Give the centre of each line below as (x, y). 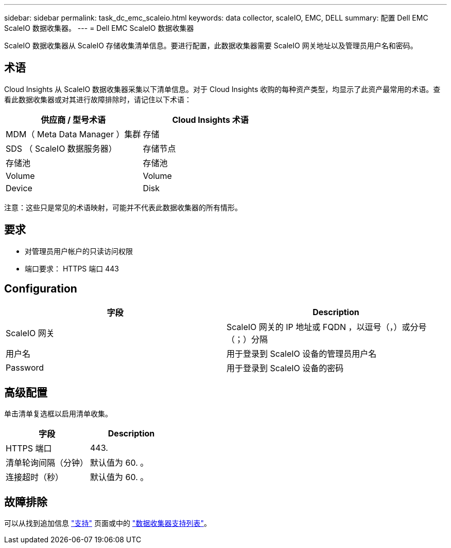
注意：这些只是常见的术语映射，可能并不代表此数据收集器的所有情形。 (123, 207)
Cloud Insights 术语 (210, 120)
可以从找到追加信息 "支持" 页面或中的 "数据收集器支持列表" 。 (108, 523)
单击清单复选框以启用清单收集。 (58, 414)
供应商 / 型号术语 (73, 120)
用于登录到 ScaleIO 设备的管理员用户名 (302, 353)
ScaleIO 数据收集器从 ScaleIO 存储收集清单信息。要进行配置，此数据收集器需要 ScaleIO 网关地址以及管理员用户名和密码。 (211, 45)
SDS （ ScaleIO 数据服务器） (61, 148)
